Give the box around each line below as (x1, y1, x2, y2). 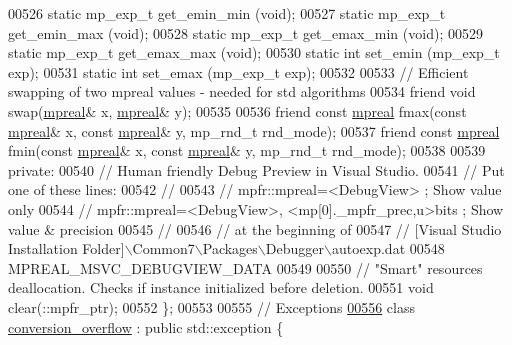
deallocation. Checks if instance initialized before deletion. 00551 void (8, 277, 434, 298)
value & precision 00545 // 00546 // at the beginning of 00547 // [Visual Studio (8, 218, 502, 239)
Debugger (265, 238, 324, 259)
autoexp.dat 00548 (331, 238, 445, 259)
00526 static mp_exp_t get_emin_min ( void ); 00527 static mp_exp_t (8, 3, 446, 23)
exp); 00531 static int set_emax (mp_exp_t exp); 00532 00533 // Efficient (8, 61, 469, 82)
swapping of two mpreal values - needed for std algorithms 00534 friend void (8, 81, 476, 102)
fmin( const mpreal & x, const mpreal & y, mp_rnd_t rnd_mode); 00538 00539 (8, 140, 486, 161)
